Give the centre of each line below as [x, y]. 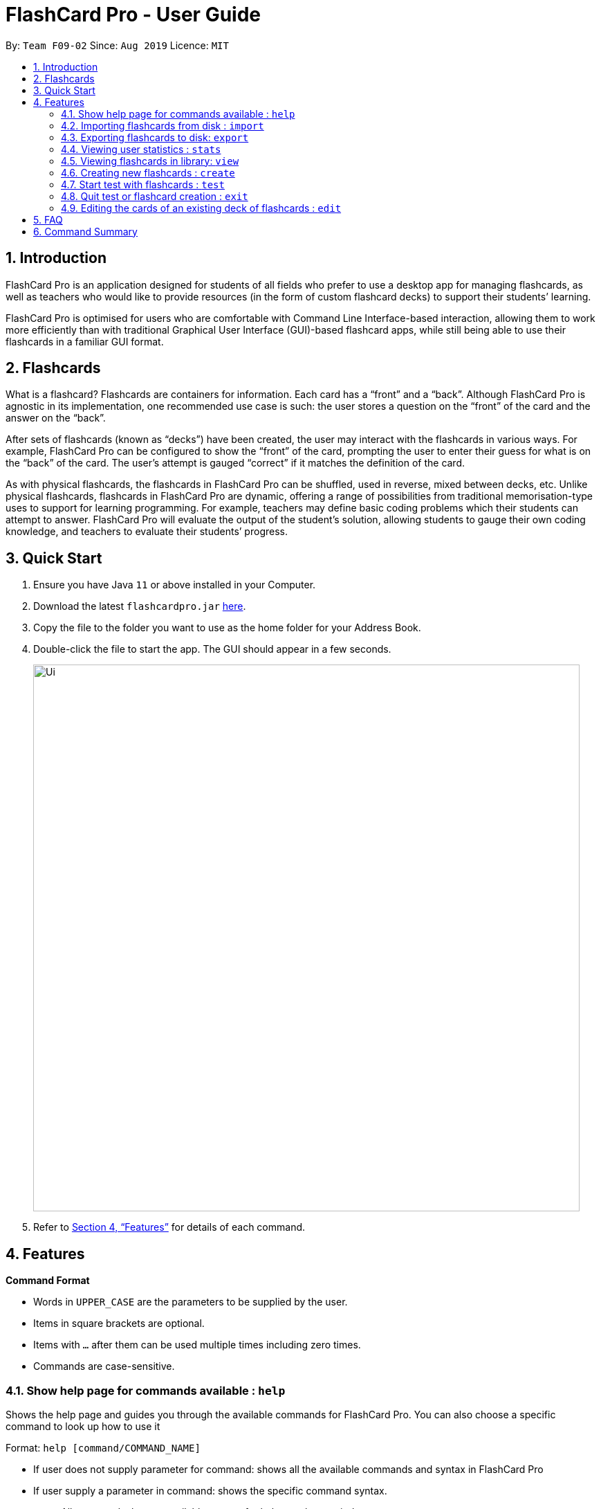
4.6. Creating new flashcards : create [148, 172]
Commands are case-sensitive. [104, 1366]
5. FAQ [48, 219]
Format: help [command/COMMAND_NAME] [103, 1447]
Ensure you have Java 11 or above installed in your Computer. [175, 585]
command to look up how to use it [83, 1426]
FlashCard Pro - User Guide [133, 15]
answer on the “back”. [56, 418]
